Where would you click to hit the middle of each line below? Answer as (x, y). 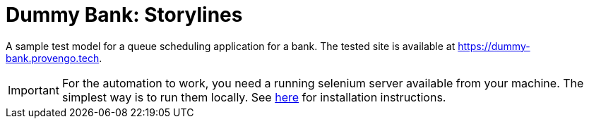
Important (34, 90)
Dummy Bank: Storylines (124, 15)
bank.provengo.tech (53, 58)
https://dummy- (494, 46)
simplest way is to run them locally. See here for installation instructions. (254, 97)
